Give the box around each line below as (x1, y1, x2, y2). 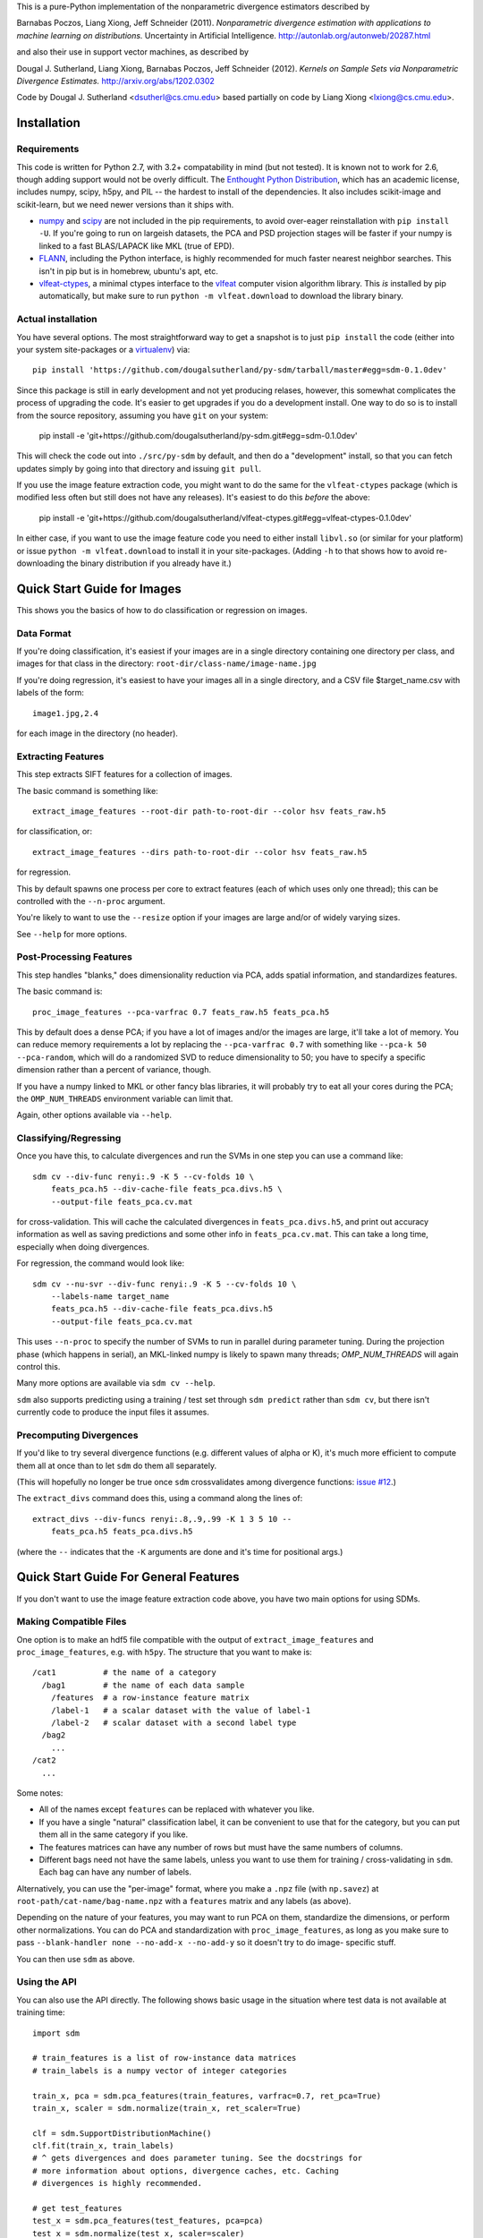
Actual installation (16, 313, 97, 326)
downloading (16, 558, 65, 568)
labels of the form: (16, 688, 85, 698)
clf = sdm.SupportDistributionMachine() (32, 2128, 212, 2139)
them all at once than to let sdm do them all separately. (16, 1460, 217, 1471)
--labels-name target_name (50, 1291, 170, 1302)
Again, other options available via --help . (16, 1110, 172, 1121)
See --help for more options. (16, 928, 127, 939)
